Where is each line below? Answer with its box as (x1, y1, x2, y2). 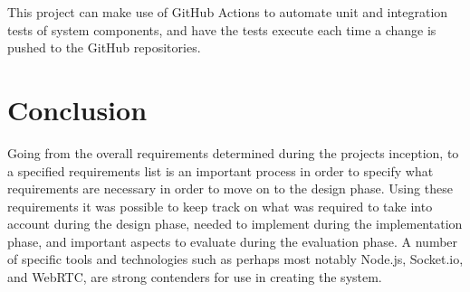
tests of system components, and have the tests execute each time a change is (7, 20, 436, 39)
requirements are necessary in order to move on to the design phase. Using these (7, 179, 453, 198)
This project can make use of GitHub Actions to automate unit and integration (7, 3, 448, 21)
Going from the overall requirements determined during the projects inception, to (7, 143, 459, 162)
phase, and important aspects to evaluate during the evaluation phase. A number (7, 231, 458, 250)
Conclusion (7, 90, 148, 127)
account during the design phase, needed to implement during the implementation (7, 214, 463, 233)
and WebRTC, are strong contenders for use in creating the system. (7, 268, 382, 287)
